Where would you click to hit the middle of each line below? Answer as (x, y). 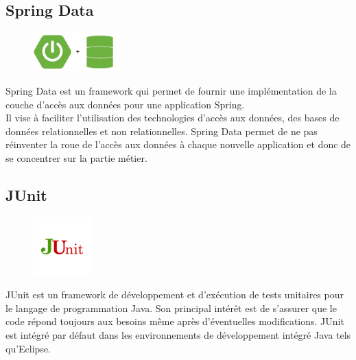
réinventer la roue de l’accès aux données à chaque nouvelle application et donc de (178, 144)
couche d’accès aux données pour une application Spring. (125, 104)
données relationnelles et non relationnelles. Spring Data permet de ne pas (162, 131)
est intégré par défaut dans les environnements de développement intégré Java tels (178, 335)
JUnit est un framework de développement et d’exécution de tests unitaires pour (175, 295)
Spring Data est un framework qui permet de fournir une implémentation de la (171, 91)
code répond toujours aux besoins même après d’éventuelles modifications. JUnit (175, 321)
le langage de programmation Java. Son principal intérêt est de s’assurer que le (171, 308)
